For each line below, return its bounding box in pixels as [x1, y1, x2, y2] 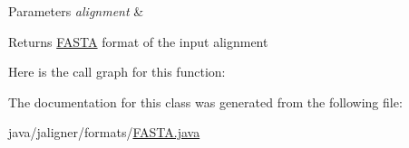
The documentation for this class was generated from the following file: [8, 92, 403, 111]
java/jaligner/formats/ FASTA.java [8, 123, 200, 142]
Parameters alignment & [8, 2, 144, 20]
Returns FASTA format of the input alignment [8, 32, 268, 51]
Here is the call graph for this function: [8, 62, 226, 81]
